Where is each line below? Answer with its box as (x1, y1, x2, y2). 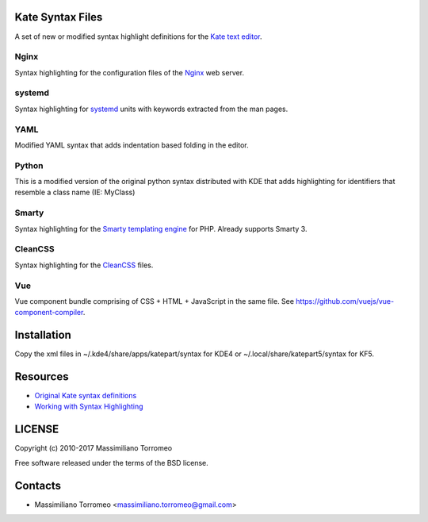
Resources (14, 370, 69, 383)
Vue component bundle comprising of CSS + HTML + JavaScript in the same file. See (14, 296, 295, 305)
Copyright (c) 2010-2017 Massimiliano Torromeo (14, 443, 173, 453)
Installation (14, 328, 71, 342)
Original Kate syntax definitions (34, 391, 137, 401)
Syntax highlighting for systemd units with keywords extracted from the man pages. (14, 104, 289, 113)
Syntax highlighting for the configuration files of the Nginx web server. (14, 67, 245, 77)
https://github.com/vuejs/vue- (296, 296, 395, 305)
